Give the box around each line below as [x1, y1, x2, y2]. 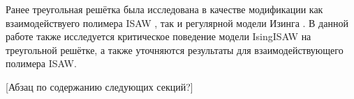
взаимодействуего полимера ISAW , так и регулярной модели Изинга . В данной [6, 15, 348, 30]
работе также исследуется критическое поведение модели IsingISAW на [6, 29, 311, 44]
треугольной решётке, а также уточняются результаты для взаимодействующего [6, 42, 344, 57]
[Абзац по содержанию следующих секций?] [6, 79, 193, 93]
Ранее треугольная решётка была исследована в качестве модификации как [6, 2, 323, 16]
